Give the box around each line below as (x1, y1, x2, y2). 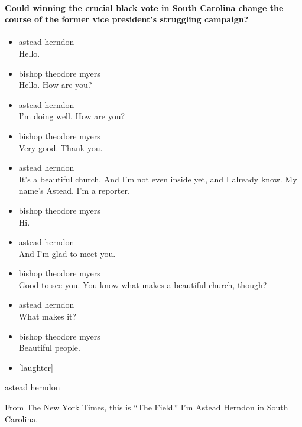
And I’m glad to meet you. (18, 247, 116, 259)
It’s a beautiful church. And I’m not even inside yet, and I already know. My (18, 172, 297, 185)
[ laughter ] (18, 361, 53, 373)
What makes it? (18, 310, 77, 322)
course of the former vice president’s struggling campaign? (5, 13, 249, 25)
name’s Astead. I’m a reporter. (18, 184, 130, 197)
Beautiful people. (18, 341, 80, 354)
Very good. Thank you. (18, 141, 103, 154)
